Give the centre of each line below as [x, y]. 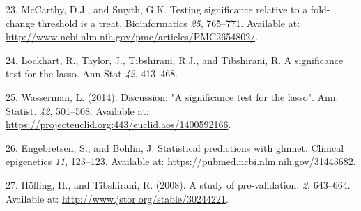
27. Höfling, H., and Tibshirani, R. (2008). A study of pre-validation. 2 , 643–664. [178, 184]
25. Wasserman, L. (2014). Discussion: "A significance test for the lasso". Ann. [172, 96]
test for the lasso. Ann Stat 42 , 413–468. [92, 73]
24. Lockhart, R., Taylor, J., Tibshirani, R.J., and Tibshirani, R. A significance [175, 60]
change [20, 23]
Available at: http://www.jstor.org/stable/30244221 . [117, 198]
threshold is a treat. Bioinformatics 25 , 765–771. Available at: [169, 23]
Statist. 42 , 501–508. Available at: [77, 110]
